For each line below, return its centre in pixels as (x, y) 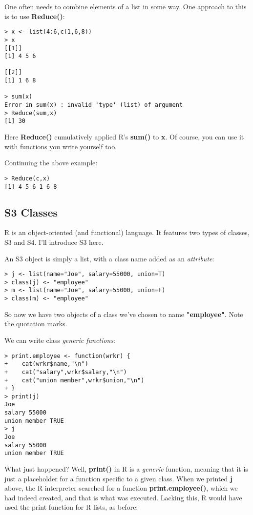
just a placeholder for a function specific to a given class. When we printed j (118, 478)
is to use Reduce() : (35, 16)
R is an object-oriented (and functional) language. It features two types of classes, (127, 232)
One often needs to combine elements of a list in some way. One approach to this (126, 6)
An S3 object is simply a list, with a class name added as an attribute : (109, 258)
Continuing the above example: (51, 163)
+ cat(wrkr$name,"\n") (46, 364)
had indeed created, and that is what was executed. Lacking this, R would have (123, 497)
